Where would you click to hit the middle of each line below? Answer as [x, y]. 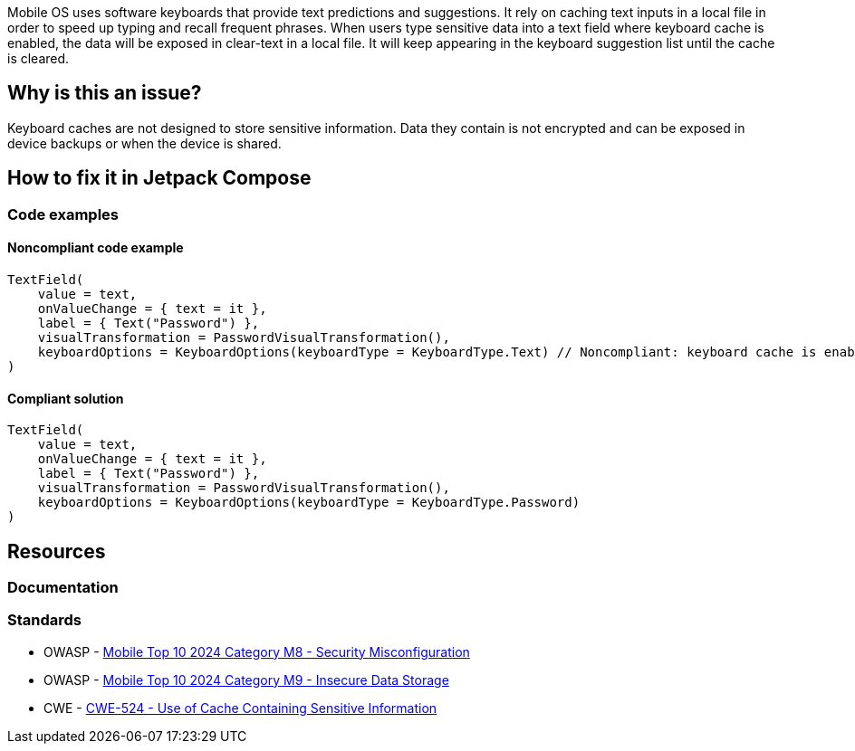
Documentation [63, 587]
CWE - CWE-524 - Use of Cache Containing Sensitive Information [240, 708]
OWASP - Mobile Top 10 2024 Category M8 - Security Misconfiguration [257, 651]
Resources [57, 551]
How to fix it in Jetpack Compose [159, 178]
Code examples [63, 214]
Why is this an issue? [105, 93]
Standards [45, 620]
